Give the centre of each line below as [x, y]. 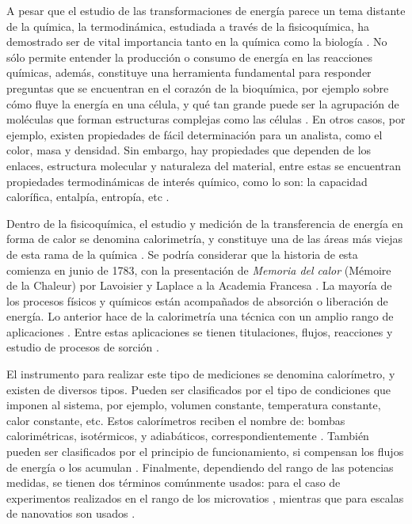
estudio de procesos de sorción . [83, 347]
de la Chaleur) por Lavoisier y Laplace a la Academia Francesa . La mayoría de [199, 285]
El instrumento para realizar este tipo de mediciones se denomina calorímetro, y [201, 374]
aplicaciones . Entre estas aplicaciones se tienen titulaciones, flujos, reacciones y [200, 331]
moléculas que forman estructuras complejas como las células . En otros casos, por [206, 119]
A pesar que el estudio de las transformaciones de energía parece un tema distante [206, 10]
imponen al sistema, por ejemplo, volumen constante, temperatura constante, [194, 405]
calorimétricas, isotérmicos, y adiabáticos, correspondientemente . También [188, 436]
